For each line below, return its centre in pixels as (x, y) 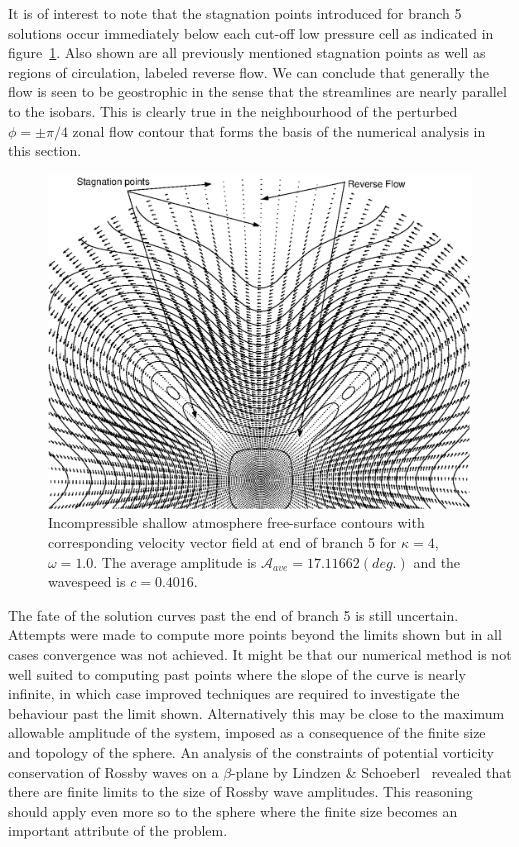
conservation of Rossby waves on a (113, 771)
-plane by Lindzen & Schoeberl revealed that (371, 771)
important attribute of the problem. (118, 830)
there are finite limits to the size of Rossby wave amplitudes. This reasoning (240, 791)
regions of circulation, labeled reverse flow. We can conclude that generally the (249, 71)
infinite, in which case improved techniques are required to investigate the (234, 693)
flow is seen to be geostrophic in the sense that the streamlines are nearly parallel (257, 91)
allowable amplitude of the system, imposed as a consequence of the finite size (247, 732)
